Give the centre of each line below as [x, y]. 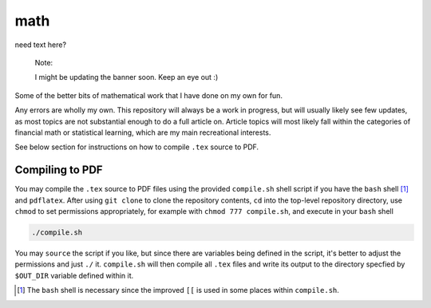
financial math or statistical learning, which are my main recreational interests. [143, 132]
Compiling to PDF [59, 170]
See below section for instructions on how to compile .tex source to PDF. [137, 147]
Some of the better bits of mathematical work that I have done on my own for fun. [149, 95]
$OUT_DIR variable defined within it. [74, 275]
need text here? [41, 45]
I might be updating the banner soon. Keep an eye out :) [127, 77]
